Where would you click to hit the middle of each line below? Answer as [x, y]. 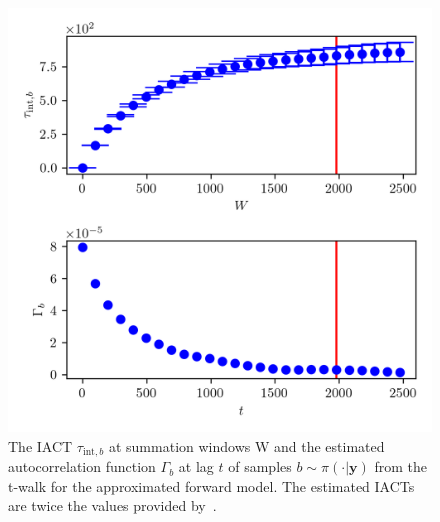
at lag [196, 466]
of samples [260, 466]
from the [400, 466]
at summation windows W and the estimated [246, 445]
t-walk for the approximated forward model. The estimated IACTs [211, 485]
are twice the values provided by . [112, 505]
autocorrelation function [82, 466]
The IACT [40, 445]
